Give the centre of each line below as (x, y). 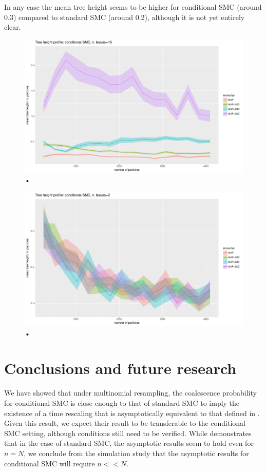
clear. (13, 27)
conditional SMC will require (50, 463)
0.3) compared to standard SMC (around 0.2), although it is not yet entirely (125, 17)
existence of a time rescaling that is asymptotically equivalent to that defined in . (132, 413)
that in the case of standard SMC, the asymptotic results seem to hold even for (129, 443)
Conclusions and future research (120, 368)
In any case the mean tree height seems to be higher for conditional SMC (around (133, 7)
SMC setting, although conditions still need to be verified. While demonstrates (128, 433)
